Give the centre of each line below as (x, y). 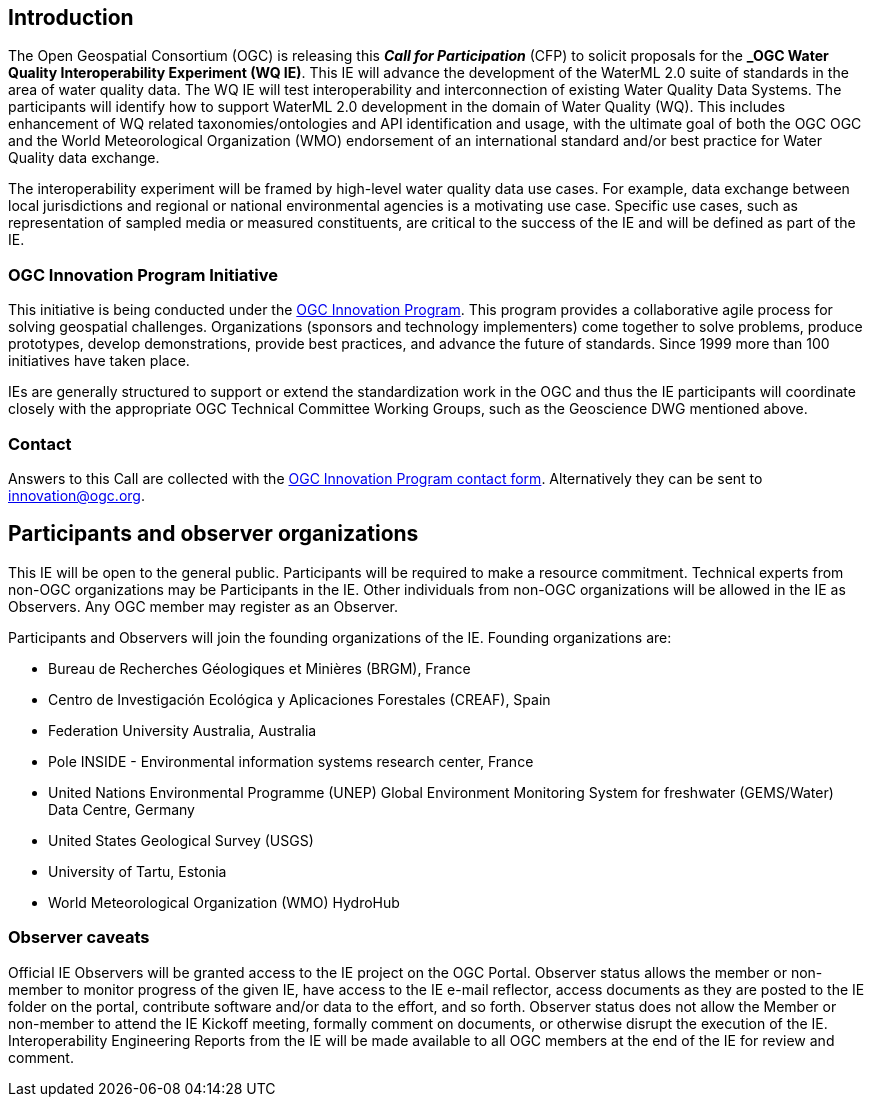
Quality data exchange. (84, 158)
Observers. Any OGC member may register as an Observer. (203, 606)
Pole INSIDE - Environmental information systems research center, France (291, 761)
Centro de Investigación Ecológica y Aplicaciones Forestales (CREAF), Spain (299, 699)
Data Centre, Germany (121, 809)
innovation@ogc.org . (76, 495)
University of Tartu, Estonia (137, 871)
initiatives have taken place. (99, 361)
